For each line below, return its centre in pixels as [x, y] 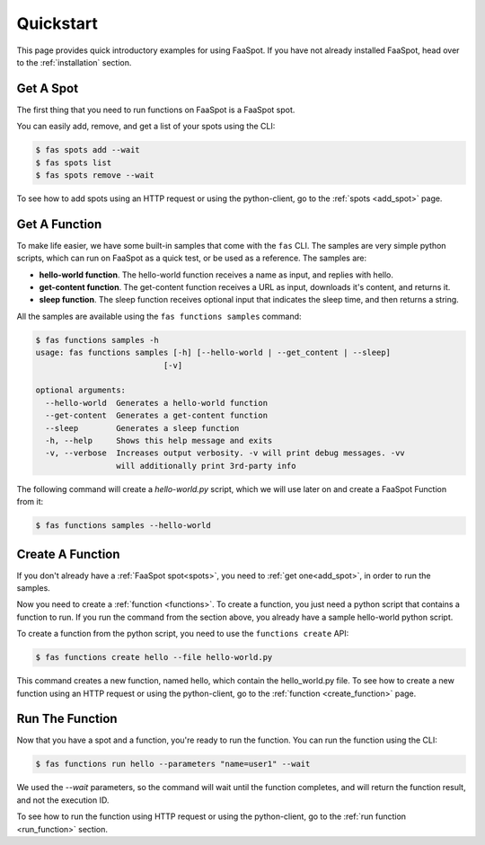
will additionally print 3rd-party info [206, 466]
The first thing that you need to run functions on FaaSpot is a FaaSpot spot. [156, 110]
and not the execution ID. [63, 800]
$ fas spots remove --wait [95, 175]
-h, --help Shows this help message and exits [159, 440]
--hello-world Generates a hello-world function [157, 403]
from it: [30, 502]
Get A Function [59, 224]
